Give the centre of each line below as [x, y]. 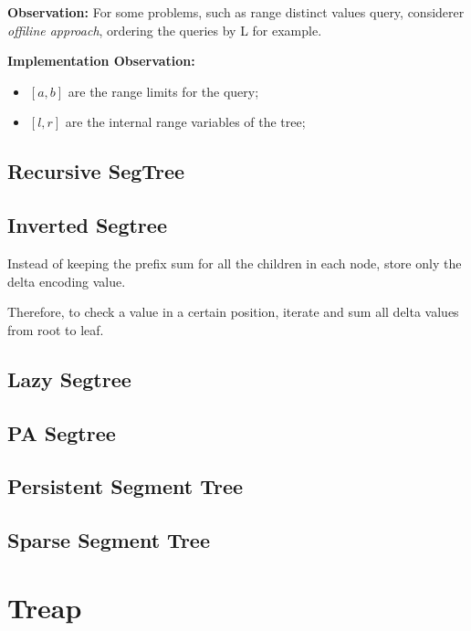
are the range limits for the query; [163, 91]
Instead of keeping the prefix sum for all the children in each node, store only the [235, 263]
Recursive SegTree [96, 171]
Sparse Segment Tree [109, 540]
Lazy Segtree [69, 379]
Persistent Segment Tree [126, 486]
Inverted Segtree [87, 225]
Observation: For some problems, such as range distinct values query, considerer [236, 12]
